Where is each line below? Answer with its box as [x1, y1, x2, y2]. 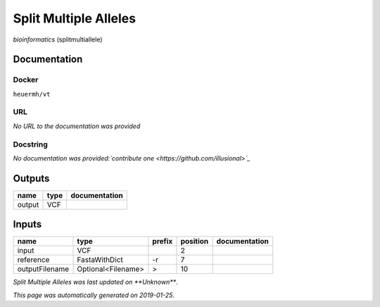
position [180, 237, 209, 246]
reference [17, 255, 50, 265]
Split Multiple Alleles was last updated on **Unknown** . [13, 278, 179, 287]
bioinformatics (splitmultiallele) [13, 35, 103, 44]
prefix [152, 237, 173, 246]
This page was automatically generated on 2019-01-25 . [13, 291, 175, 299]
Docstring [13, 139, 49, 149]
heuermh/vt [13, 90, 51, 98]
